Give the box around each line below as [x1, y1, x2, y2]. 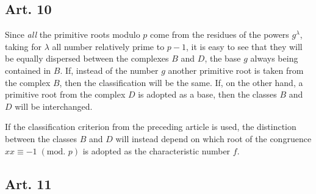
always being [250, 52, 298, 65]
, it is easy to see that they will [185, 40, 303, 52]
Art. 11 [5, 174, 52, 193]
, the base [204, 52, 241, 65]
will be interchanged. [15, 99, 93, 112]
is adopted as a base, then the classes [138, 88, 277, 101]
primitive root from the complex [5, 88, 126, 101]
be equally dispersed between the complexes [5, 52, 169, 65]
